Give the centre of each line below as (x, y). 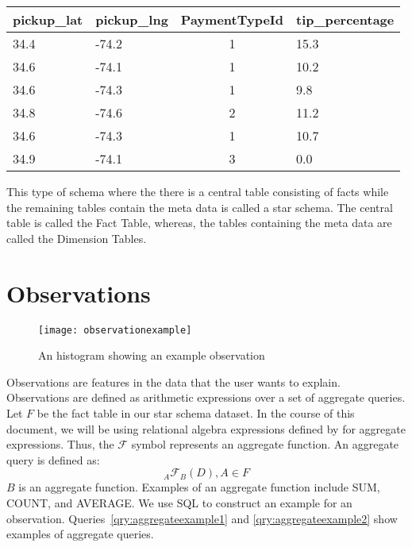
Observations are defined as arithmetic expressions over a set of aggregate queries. (206, 397)
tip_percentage (345, 19)
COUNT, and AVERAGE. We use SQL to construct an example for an (179, 502)
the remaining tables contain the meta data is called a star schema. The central (200, 207)
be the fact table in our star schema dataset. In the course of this (196, 412)
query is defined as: (53, 459)
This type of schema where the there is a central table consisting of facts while (198, 191)
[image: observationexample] (115, 330)
